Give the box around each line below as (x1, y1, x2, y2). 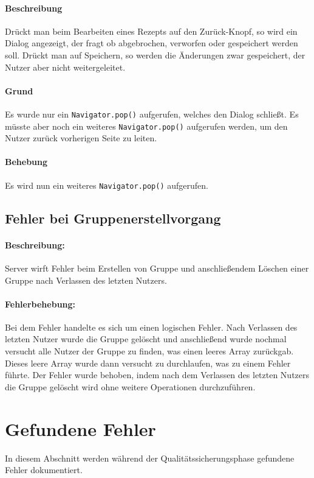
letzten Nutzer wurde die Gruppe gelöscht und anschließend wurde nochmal (5, 332, 287, 345)
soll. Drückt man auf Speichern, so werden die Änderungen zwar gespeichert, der (5, 48, 305, 61)
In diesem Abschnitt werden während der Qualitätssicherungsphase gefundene (5, 451, 295, 464)
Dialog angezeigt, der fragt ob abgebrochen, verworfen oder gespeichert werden (5, 37, 298, 49)
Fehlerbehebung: (5, 297, 76, 310)
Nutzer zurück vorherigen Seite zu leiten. (5, 132, 157, 144)
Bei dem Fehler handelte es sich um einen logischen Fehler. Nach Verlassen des (5, 320, 298, 333)
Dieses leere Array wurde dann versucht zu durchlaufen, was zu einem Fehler (5, 356, 291, 369)
